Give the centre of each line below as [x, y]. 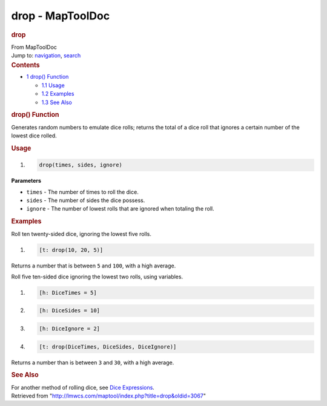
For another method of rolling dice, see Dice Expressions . [83, 387]
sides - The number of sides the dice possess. [86, 200]
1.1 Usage [53, 85]
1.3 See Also [57, 102]
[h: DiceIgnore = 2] [69, 329]
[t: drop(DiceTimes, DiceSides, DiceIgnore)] [108, 347]
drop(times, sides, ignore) [81, 165]
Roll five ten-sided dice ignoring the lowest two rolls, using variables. [97, 277]
